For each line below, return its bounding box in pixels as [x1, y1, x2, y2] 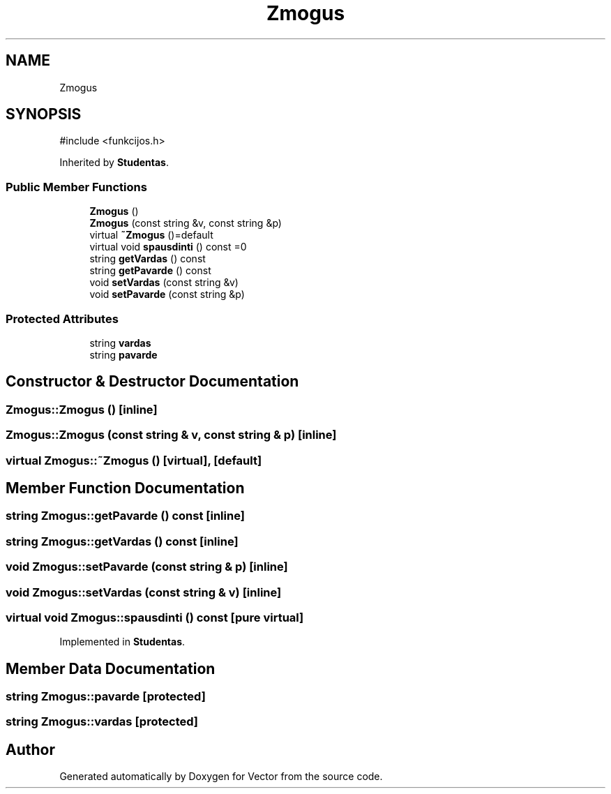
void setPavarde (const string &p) [89, 288, 245, 301]
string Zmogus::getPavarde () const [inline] [6, 509, 245, 523]
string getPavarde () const [89, 264, 211, 277]
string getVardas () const [89, 253, 206, 265]
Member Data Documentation [6, 659, 216, 677]
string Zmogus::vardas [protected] [6, 714, 199, 729]
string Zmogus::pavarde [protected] [6, 689, 206, 704]
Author [6, 740, 55, 758]
